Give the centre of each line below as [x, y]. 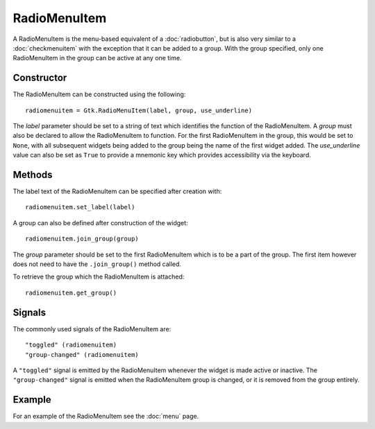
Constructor [40, 78]
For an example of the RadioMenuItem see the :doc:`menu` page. [106, 417]
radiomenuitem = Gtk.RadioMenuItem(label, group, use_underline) [139, 110]
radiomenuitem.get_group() [71, 292]
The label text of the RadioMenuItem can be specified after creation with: [117, 191]
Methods [33, 175]
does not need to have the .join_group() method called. [97, 264]
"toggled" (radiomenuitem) [71, 345]
